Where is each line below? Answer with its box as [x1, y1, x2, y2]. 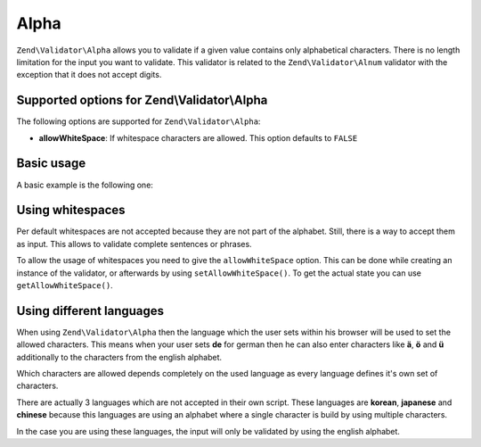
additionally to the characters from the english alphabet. [16, 352, 223, 362]
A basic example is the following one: [16, 179, 153, 190]
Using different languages [16, 303, 165, 319]
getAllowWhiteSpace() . [16, 280, 113, 290]
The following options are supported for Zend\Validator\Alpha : [16, 116, 261, 127]
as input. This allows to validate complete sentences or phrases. [16, 238, 253, 249]
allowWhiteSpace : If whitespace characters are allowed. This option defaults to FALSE [38, 132, 358, 143]
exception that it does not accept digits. [16, 70, 162, 80]
